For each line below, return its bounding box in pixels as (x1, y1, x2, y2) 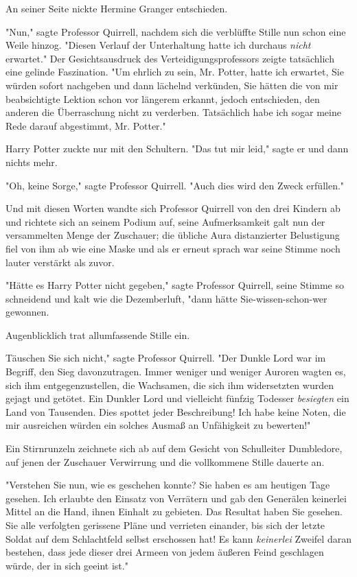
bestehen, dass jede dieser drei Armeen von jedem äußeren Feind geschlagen (5, 545, 324, 559)
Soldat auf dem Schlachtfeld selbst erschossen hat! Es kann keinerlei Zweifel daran (5, 531, 352, 545)
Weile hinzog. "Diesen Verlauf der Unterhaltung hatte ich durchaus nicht (5, 38, 311, 52)
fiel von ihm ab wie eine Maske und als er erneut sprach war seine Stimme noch (5, 241, 341, 255)
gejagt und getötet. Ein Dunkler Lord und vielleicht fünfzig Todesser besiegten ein (5, 391, 349, 405)
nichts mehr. (5, 154, 58, 169)
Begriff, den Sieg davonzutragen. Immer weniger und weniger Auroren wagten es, (5, 364, 346, 379)
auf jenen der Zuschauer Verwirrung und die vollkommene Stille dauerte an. (5, 454, 325, 469)
